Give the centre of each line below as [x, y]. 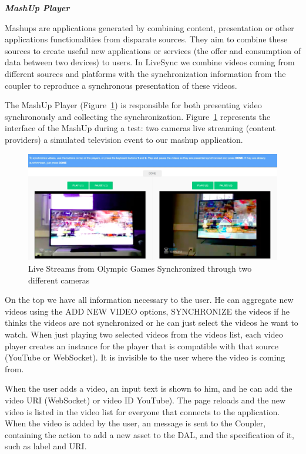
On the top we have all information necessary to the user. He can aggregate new [149, 300]
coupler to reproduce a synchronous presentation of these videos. [121, 85]
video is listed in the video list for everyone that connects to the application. [142, 411]
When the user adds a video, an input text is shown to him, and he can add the [149, 388]
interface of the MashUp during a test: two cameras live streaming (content [140, 128]
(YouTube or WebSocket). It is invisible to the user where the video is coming [145, 357]
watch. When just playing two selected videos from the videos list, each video [144, 334]
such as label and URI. [46, 446]
